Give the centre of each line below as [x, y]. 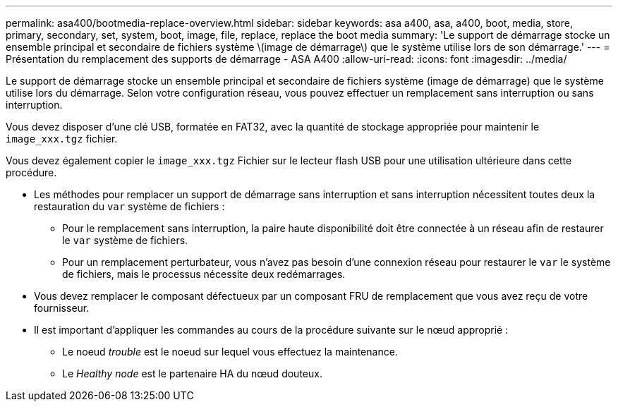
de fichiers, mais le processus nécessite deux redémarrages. [204, 274]
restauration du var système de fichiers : [129, 206]
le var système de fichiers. [125, 240]
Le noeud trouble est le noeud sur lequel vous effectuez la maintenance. [230, 352]
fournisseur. [62, 308]
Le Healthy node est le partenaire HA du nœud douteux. [192, 373]
